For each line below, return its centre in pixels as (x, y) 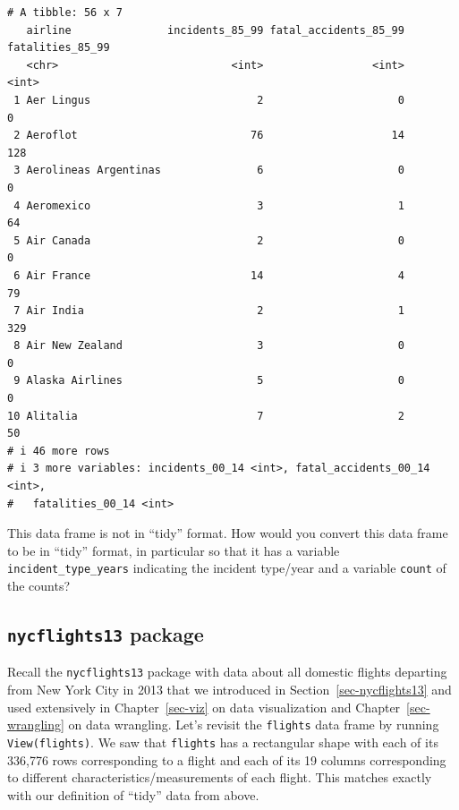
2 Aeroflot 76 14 (209, 136)
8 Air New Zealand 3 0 (209, 346)
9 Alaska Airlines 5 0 (209, 381)
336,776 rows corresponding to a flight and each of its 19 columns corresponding (227, 759)
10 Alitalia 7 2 (206, 416)
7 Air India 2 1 (209, 311)
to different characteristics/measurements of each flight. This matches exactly (220, 777)
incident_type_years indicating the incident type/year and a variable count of (227, 568)
